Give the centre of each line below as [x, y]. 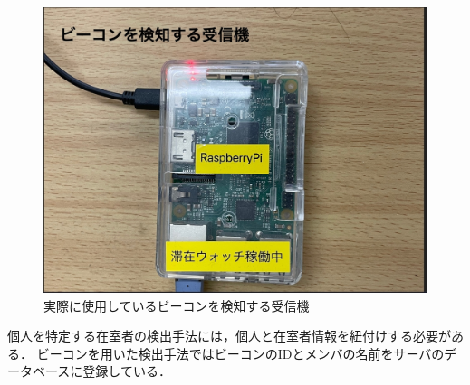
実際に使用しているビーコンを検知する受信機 [177, 305]
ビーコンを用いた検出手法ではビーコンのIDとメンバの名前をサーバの [240, 353]
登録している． [127, 371]
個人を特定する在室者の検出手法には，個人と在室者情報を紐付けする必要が [229, 336]
